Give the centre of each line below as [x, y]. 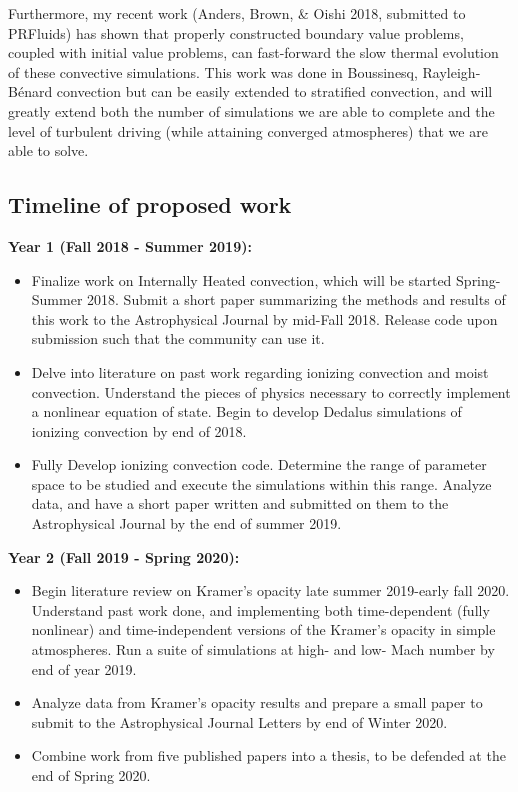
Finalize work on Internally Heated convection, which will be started [241, 279]
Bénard [30, 91]
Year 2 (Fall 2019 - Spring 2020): [124, 556]
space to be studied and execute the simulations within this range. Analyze [261, 483]
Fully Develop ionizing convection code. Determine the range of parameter [259, 464]
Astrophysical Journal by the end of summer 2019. [186, 523]
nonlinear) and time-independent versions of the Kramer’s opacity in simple [263, 629]
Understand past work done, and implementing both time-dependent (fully [260, 609]
